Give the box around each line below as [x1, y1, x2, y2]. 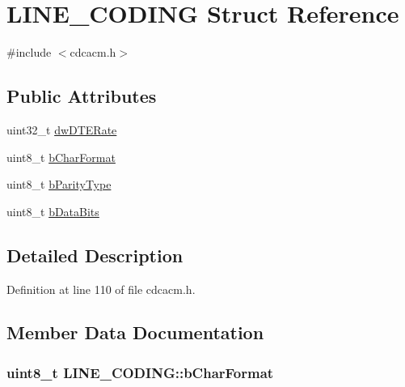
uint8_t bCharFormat [6, 148, 116, 165]
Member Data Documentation [6, 320, 264, 345]
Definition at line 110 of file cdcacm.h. [6, 280, 196, 297]
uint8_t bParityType [6, 176, 112, 193]
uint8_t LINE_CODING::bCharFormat [6, 362, 274, 382]
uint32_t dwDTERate [6, 121, 117, 138]
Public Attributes [6, 83, 157, 108]
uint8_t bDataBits [6, 202, 99, 219]
